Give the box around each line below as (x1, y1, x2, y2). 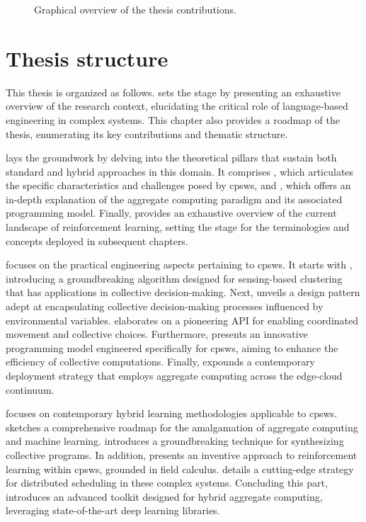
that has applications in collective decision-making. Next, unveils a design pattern (6, 285, 360, 300)
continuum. (6, 382, 55, 397)
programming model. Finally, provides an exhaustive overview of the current (6, 205, 337, 220)
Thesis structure (6, 43, 168, 72)
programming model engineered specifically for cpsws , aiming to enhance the (6, 340, 338, 355)
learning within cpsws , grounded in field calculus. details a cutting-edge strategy (6, 461, 354, 476)
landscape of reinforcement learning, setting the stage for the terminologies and (6, 220, 350, 234)
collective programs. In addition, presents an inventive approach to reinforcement (6, 447, 358, 462)
